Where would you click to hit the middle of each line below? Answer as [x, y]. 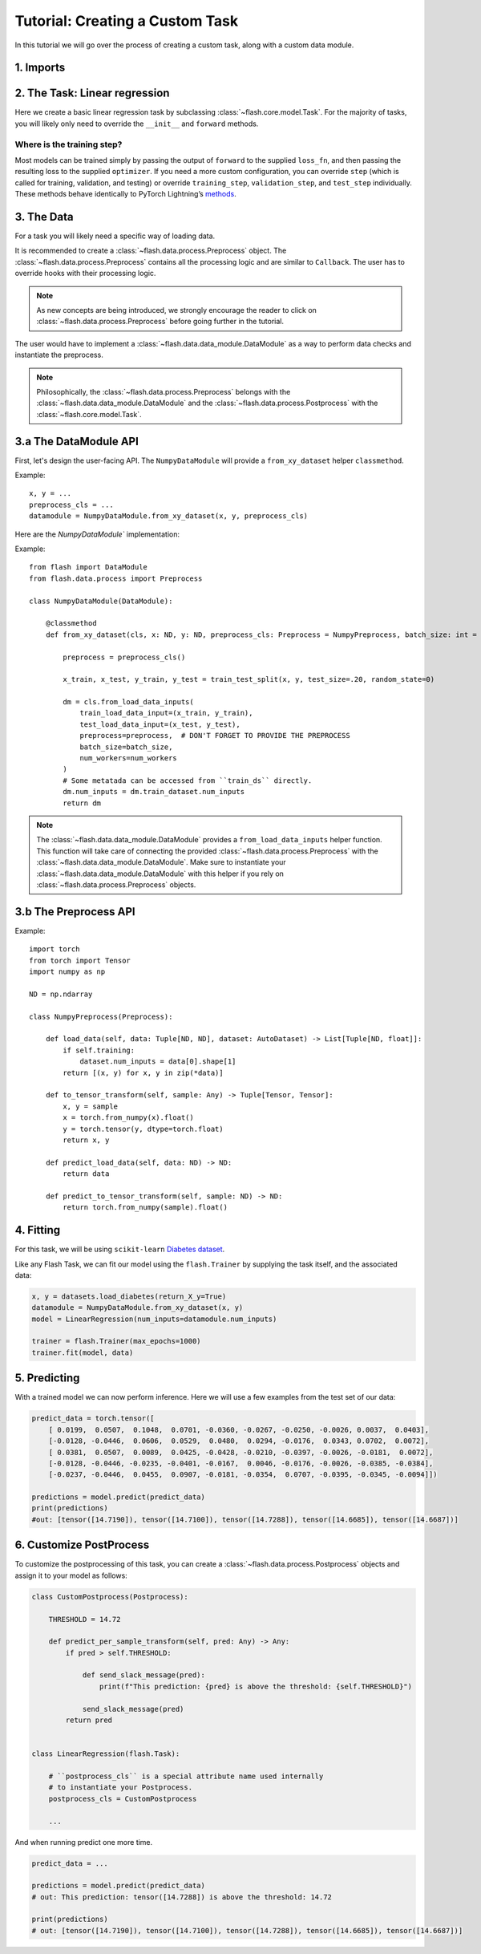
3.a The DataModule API [77, 441]
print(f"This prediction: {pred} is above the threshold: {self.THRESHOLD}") [256, 1686]
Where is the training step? [69, 144]
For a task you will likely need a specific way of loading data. [115, 236]
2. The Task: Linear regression [92, 93]
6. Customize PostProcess [82, 1545]
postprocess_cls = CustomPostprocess [123, 1798]
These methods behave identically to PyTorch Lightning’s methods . [125, 194]
